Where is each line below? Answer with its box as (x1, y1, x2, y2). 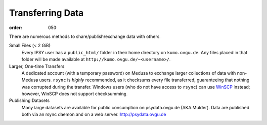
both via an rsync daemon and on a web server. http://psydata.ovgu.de (21, 111, 167, 118)
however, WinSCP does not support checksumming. (21, 91, 128, 97)
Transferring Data (9, 7, 84, 18)
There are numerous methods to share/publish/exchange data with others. (9, 33, 161, 39)
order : (9, 25, 22, 31)
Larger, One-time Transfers (9, 63, 65, 69)
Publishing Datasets (9, 97, 50, 103)
